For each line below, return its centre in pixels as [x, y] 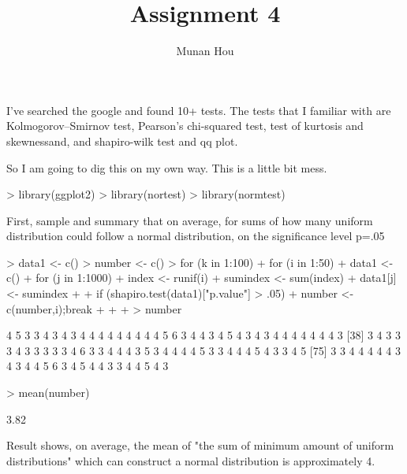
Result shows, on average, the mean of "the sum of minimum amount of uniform [200, 445]
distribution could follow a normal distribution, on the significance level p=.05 [196, 236]
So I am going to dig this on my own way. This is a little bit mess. [167, 167]
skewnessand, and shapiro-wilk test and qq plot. [122, 141]
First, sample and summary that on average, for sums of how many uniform [190, 220]
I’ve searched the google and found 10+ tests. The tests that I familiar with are [199, 110]
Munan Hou [205, 51]
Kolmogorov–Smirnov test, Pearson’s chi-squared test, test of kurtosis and [185, 126]
